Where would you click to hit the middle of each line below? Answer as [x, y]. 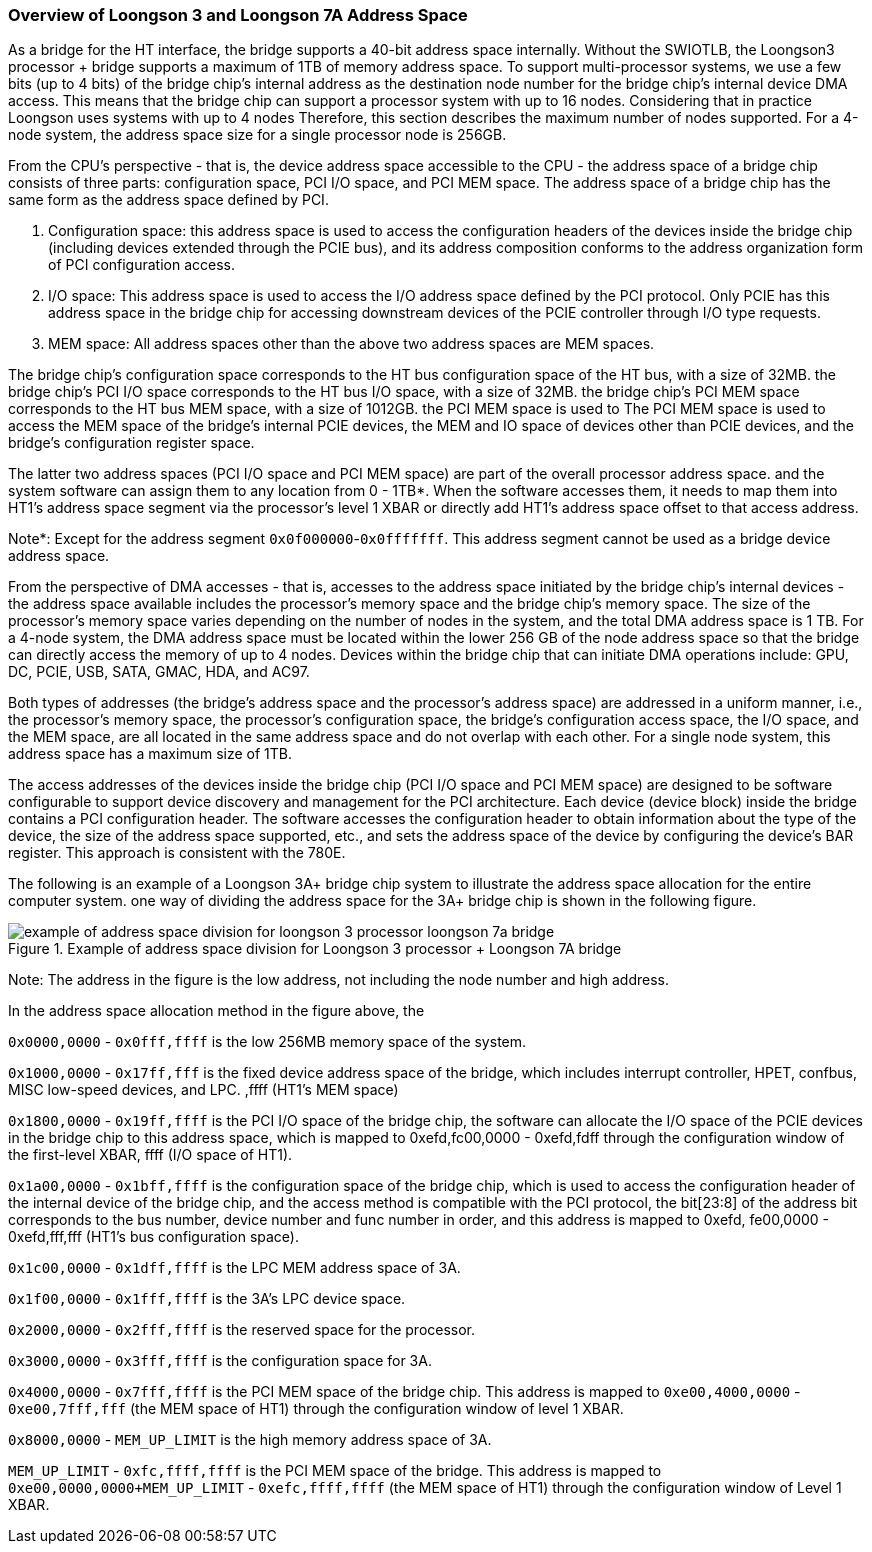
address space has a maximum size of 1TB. [150, 754]
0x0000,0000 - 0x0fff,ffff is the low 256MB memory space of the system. [267, 1042]
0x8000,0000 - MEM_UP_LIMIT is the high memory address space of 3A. [250, 1440]
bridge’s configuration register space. [131, 443]
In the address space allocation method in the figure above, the [216, 1011]
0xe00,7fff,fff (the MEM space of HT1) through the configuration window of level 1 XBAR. [316, 1409]
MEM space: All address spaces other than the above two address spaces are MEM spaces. [351, 344]
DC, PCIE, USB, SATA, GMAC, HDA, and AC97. [159, 672]
